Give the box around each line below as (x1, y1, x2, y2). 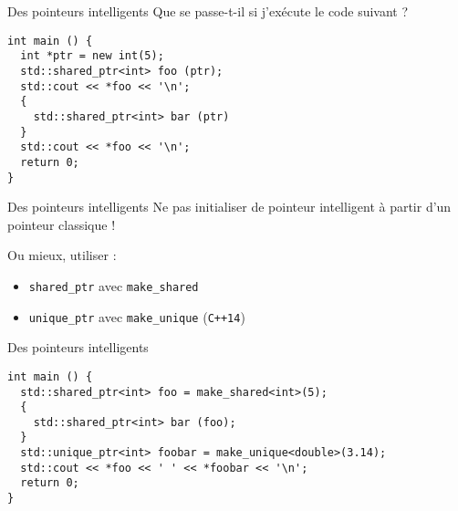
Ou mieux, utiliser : (7, 245, 117, 265)
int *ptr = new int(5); (20, 49, 164, 63)
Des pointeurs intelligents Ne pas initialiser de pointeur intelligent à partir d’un (7, 197, 452, 216)
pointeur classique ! (7, 214, 116, 234)
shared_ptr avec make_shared (28, 276, 199, 295)
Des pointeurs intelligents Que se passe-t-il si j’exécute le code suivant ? (7, 2, 409, 20)
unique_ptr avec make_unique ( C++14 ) (28, 307, 245, 326)
